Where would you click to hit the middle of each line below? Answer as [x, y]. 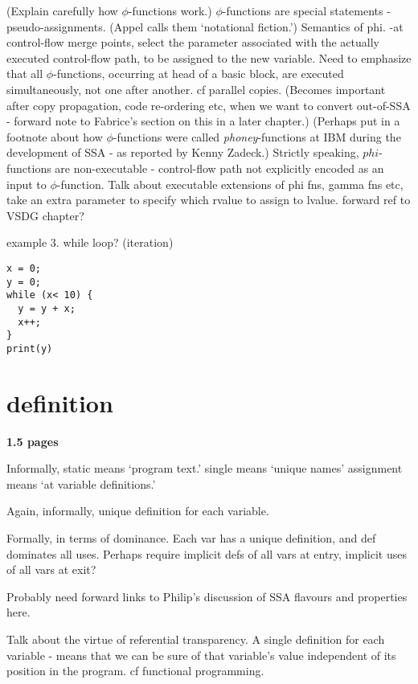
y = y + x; [47, 308]
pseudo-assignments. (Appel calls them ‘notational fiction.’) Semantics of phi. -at [205, 26]
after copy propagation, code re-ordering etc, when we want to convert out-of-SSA [209, 105]
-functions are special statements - [306, 10]
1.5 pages [33, 441]
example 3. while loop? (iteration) [90, 242]
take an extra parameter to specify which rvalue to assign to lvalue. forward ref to [209, 200]
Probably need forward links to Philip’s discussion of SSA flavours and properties [207, 596]
